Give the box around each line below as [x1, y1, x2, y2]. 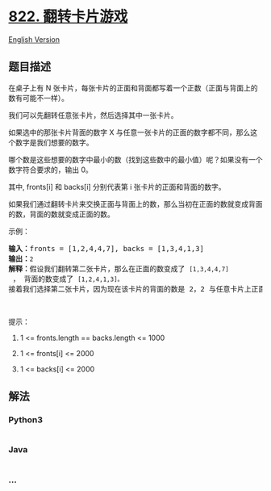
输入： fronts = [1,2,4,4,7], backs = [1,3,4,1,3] [8, 244, 204, 253]
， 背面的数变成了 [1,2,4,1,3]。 [12, 274, 123, 283]
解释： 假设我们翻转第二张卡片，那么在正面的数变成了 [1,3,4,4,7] [8, 264, 230, 273]
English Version [8, 34, 60, 44]
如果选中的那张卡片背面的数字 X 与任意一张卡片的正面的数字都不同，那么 [8, 127, 251, 137]
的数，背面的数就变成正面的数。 [8, 209, 115, 219]
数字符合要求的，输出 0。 [8, 165, 93, 174]
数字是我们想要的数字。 [15, 137, 94, 147]
